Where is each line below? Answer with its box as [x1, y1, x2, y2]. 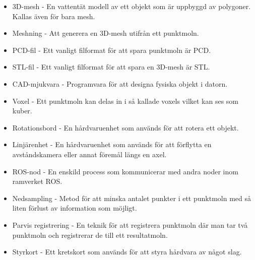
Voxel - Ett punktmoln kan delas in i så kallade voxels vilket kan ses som [12, 95, 239, 106]
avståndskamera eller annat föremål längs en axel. [12, 149, 167, 159]
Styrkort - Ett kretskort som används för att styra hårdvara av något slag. [12, 246, 242, 257]
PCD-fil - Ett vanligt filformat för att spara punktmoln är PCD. [12, 44, 211, 55]
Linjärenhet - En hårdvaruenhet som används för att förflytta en [12, 139, 212, 150]
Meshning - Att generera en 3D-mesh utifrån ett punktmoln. [12, 28, 199, 38]
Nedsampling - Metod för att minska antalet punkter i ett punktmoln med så [12, 192, 251, 203]
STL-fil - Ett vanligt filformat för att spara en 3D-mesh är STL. [12, 61, 210, 72]
